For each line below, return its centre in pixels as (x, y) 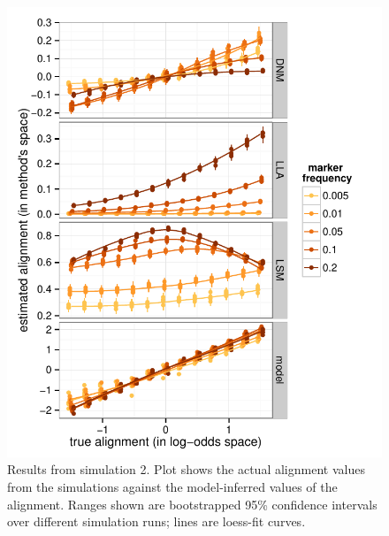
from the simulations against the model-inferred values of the (172, 486)
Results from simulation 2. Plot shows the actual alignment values (186, 469)
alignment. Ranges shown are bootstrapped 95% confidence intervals (192, 504)
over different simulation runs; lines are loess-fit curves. (156, 521)
